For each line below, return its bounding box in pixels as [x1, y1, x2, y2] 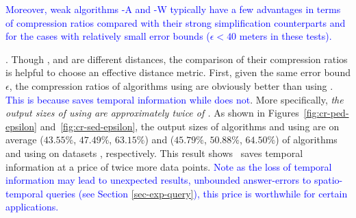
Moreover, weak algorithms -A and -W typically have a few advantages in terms [5, 2, 341, 16]
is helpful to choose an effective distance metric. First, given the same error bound [5, 65, 351, 80]
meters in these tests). [239, 29, 332, 43]
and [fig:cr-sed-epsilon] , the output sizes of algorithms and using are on [40, 119, 340, 133]
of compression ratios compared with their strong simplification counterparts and [5, 15, 346, 29]
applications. [5, 199, 59, 214]
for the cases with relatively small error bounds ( [5, 29, 210, 43]
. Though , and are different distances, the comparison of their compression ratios [5, 51, 348, 66]
